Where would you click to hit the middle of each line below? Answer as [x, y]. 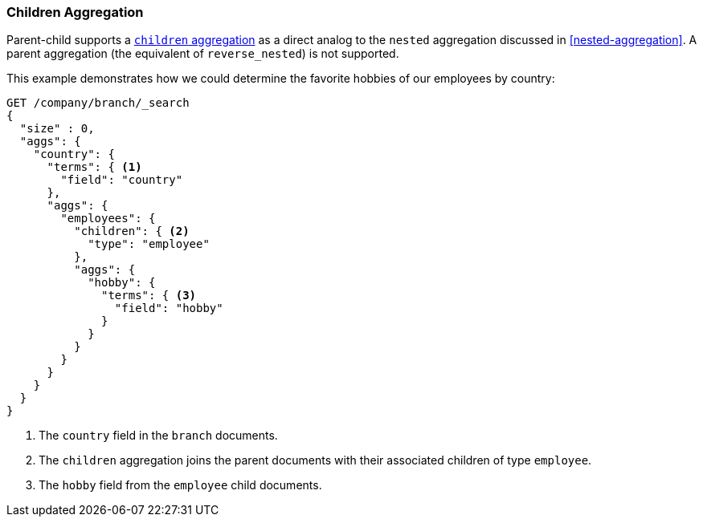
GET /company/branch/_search [98, 103]
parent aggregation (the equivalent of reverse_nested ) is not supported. [203, 54]
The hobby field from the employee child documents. [180, 485]
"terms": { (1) [94, 167]
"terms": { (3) [149, 296]
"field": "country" [122, 180]
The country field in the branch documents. [158, 436]
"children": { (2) [132, 231]
